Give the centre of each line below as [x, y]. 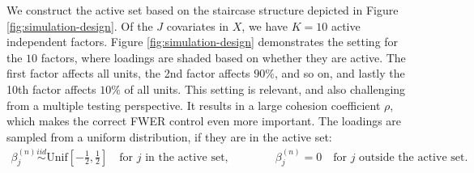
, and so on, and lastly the [339, 73]
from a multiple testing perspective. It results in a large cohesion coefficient [194, 105]
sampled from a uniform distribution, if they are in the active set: [169, 136]
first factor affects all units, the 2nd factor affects [128, 73]
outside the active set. [414, 157]
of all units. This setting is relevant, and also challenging [265, 89]
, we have [265, 25]
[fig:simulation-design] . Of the [80, 25]
